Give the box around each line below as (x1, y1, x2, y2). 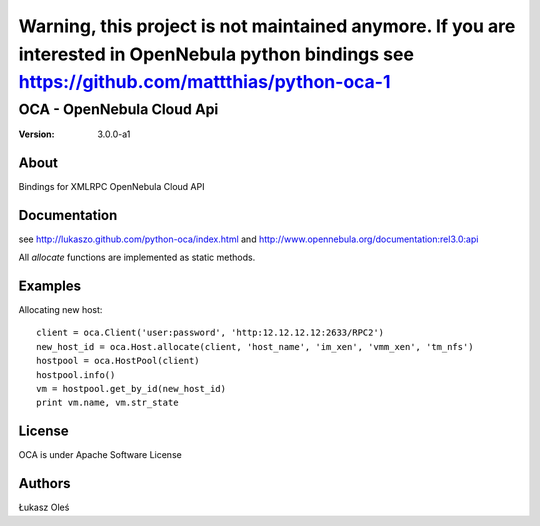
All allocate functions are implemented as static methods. (18, 251, 256, 264)
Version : (18, 128, 55, 140)
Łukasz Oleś (18, 501, 70, 514)
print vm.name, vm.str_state (36, 397, 179, 409)
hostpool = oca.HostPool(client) (36, 355, 200, 367)
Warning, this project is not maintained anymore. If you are (18, 15, 516, 37)
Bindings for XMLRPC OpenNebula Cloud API (18, 180, 205, 192)
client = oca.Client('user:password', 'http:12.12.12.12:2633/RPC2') (36, 327, 385, 339)
